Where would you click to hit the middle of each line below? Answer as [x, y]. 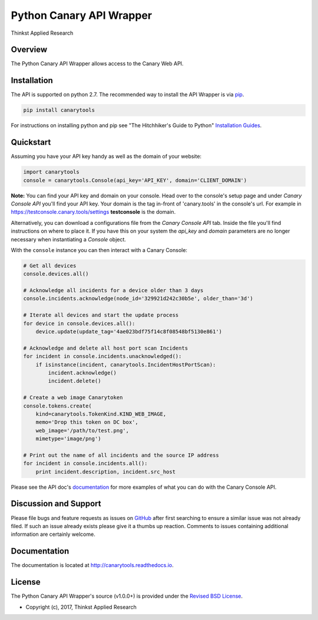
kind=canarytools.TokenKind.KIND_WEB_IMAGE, [101, 414]
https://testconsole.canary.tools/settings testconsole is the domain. [93, 212]
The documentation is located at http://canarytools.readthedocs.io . [92, 565]
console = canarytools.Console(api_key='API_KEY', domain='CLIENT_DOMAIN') [135, 180]
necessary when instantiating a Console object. [69, 239]
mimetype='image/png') [68, 439]
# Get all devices [50, 266]
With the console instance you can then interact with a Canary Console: [99, 250]
